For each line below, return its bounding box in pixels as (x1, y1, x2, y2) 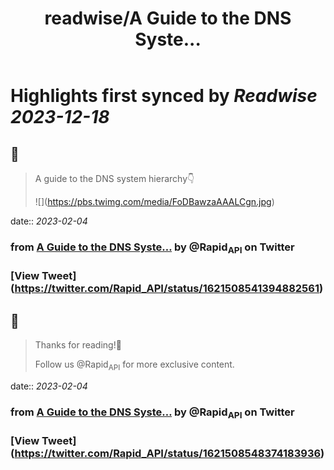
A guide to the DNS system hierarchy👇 (34, 173, 195, 184)
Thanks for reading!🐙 (34, 338, 122, 351)
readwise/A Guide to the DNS (44, 7, 292, 30)
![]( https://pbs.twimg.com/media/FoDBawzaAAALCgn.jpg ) (34, 196, 275, 207)
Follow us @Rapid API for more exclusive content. (34, 358, 235, 372)
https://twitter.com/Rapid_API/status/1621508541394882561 (14, 282, 320, 296)
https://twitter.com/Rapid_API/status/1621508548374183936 (14, 446, 322, 460)
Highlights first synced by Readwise (10, 85, 318, 107)
